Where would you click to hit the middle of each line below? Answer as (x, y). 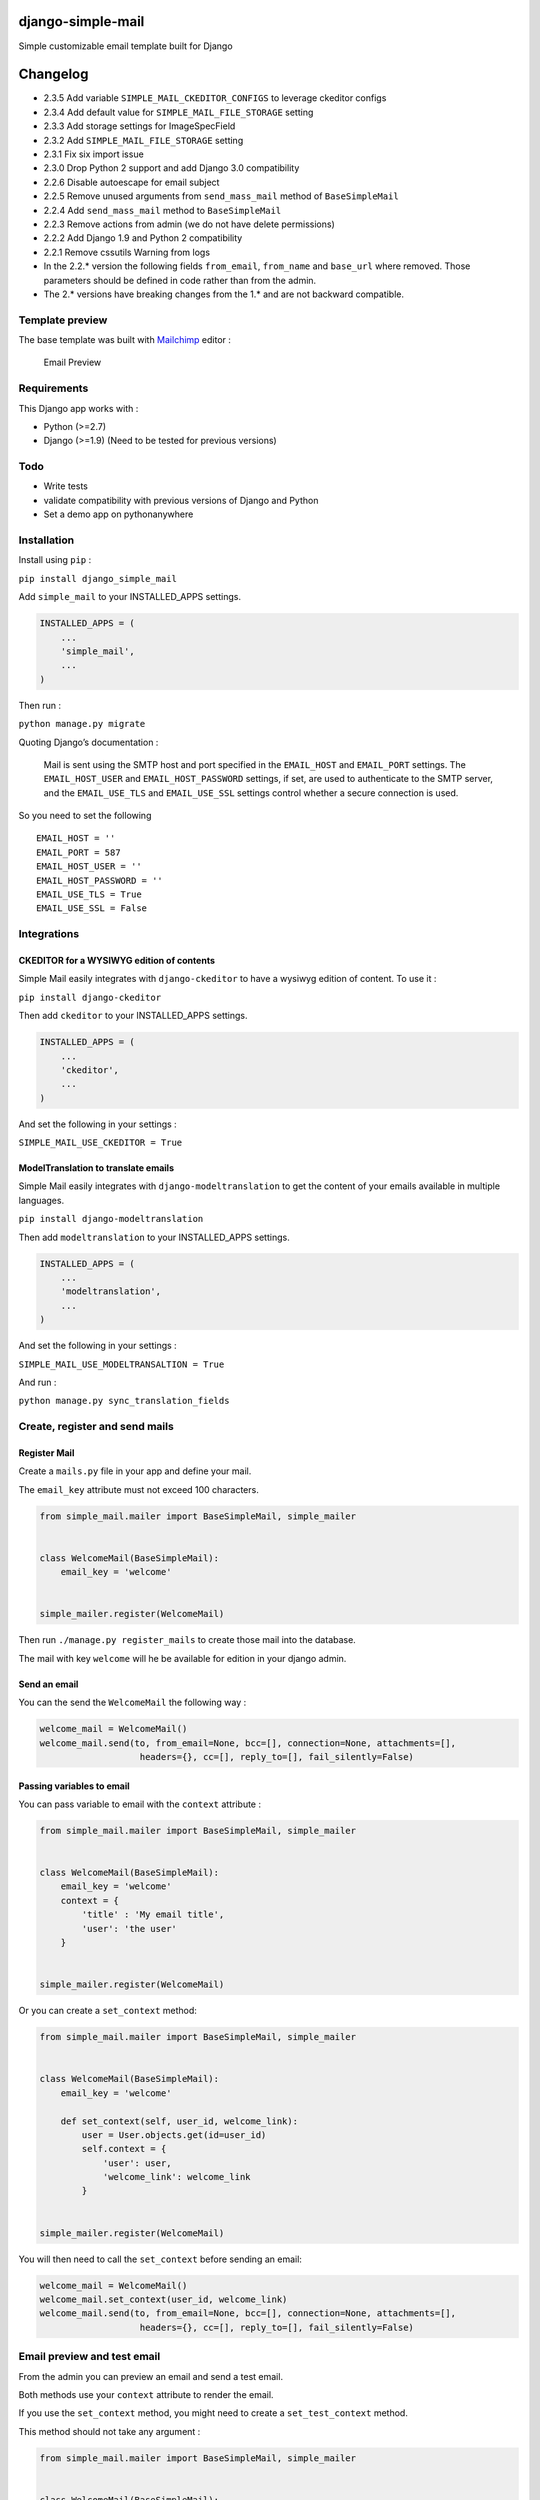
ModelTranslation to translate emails (96, 1168)
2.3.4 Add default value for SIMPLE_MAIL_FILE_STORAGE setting (178, 112)
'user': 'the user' (129, 1928)
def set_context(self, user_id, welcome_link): (179, 2121)
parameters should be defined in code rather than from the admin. (180, 280)
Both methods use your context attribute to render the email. (146, 2394)
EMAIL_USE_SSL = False (92, 908)
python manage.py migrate (82, 724)
